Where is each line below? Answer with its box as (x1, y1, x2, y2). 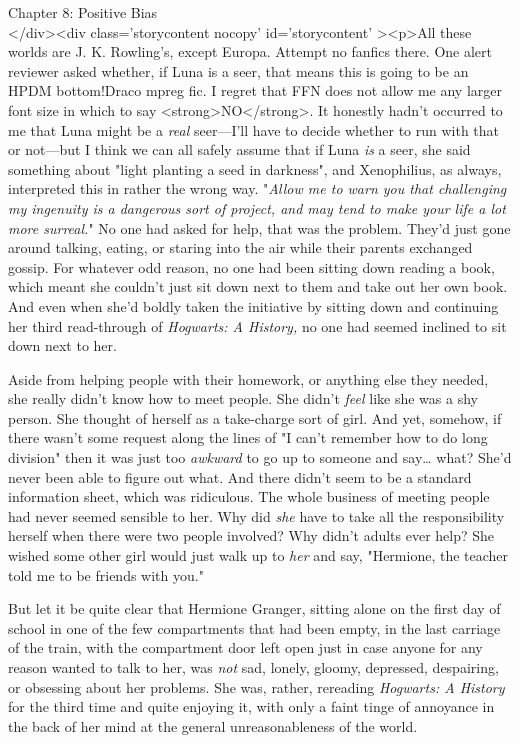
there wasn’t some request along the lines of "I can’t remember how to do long (8, 427, 488, 448)
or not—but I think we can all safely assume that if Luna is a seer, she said (8, 139, 471, 160)
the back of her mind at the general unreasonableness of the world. (8, 715, 418, 736)
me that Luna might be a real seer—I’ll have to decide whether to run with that (8, 119, 500, 140)
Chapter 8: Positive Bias (8, 2, 158, 22)
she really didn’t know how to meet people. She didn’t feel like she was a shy (8, 388, 478, 409)
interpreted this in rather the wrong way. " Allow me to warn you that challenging (8, 178, 507, 199)
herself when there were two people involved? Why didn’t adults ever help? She (8, 525, 495, 546)
